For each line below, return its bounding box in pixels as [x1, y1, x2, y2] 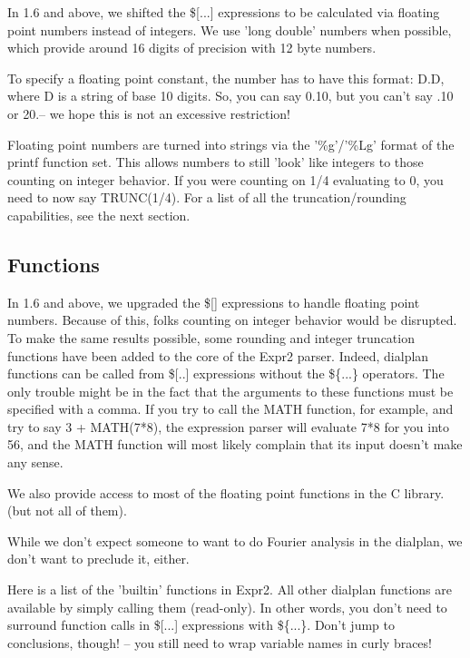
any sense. [7, 453, 64, 472]
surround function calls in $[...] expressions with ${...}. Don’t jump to [7, 615, 395, 634]
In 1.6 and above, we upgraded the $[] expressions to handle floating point [7, 292, 420, 311]
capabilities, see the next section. [7, 205, 191, 224]
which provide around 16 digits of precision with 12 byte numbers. [7, 38, 377, 57]
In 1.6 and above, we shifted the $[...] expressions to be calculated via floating [7, 3, 440, 21]
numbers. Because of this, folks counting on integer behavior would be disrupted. [7, 310, 457, 329]
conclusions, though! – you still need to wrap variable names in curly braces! [7, 633, 432, 652]
